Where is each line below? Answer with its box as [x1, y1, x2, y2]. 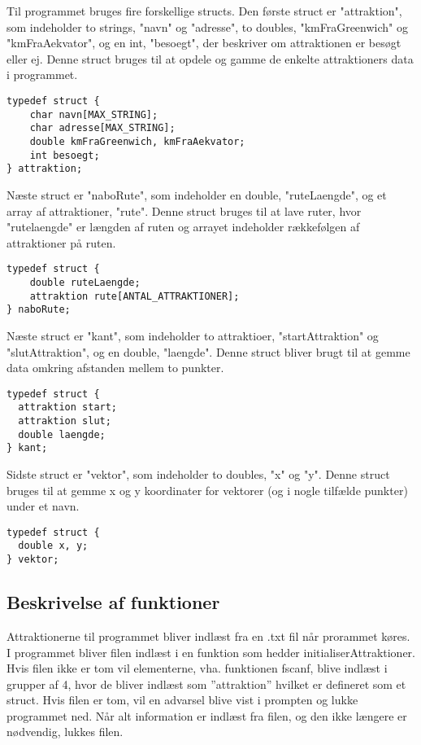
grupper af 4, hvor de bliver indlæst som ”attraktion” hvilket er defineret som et [7, 675, 406, 692]
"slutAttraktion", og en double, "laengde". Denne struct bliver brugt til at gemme [7, 343, 410, 360]
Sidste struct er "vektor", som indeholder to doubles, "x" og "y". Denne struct [7, 465, 390, 482]
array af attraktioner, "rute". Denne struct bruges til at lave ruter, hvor [7, 202, 362, 219]
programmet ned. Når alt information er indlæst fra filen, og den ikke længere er [7, 707, 407, 724]
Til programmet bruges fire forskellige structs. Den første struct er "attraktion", [7, 2, 402, 19]
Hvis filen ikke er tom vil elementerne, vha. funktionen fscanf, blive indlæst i [7, 660, 388, 677]
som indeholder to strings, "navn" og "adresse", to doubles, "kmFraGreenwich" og [7, 18, 408, 35]
